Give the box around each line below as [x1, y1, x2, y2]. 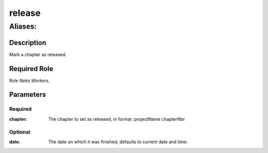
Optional [9, 128, 31, 135]
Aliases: [9, 22, 37, 31]
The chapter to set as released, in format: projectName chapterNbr [48, 116, 185, 122]
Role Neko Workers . [9, 77, 50, 83]
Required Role [9, 65, 54, 73]
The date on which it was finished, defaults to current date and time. [48, 139, 188, 145]
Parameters [9, 90, 46, 99]
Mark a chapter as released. [9, 51, 67, 57]
